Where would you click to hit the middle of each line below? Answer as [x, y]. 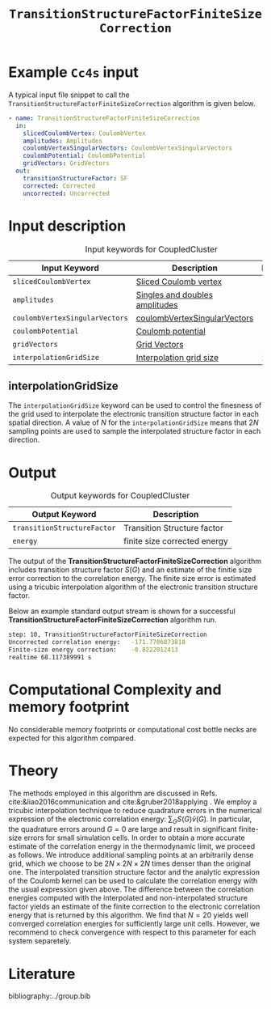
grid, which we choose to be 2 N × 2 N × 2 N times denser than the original [130, 863]
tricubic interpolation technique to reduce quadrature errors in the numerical [135, 810]
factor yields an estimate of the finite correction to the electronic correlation [134, 907]
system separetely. [40, 941]
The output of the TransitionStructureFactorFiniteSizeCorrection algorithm [135, 562]
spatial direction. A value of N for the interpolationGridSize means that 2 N [133, 422]
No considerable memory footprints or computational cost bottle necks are [133, 729]
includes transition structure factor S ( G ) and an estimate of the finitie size [130, 570]
